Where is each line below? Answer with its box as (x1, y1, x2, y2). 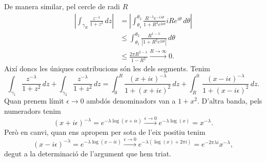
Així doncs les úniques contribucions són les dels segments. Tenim (4, 63, 211, 74)
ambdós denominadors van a (86, 95, 176, 106)
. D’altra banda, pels (197, 95, 262, 106)
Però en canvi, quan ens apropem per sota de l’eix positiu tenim (4, 127, 206, 137)
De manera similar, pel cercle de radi (4, 1, 120, 11)
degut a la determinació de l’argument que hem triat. (4, 148, 172, 158)
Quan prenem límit (4, 95, 64, 106)
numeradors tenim (4, 106, 61, 116)
